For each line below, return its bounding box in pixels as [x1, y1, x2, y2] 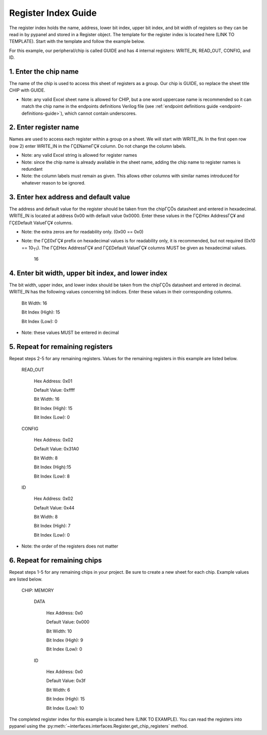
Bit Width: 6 [46, 687, 70, 692]
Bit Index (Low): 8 [34, 473, 70, 479]
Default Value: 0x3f [46, 678, 86, 684]
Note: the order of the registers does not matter [21, 543, 119, 549]
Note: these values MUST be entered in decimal [21, 329, 119, 335]
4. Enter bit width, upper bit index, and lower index [9, 269, 168, 277]
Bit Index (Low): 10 [46, 705, 84, 711]
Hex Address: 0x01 [34, 378, 73, 384]
